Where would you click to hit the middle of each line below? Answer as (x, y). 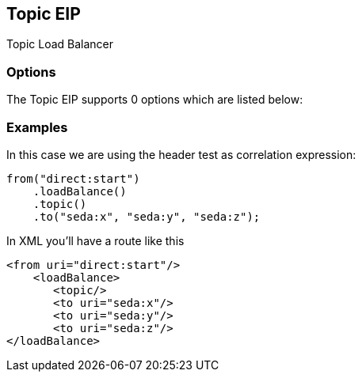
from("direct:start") (73, 178)
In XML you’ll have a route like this (95, 240)
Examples (37, 127)
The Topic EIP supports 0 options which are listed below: (155, 100)
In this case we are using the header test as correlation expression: (181, 154)
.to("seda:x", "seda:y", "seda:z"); (147, 216)
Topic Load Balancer (60, 44)
